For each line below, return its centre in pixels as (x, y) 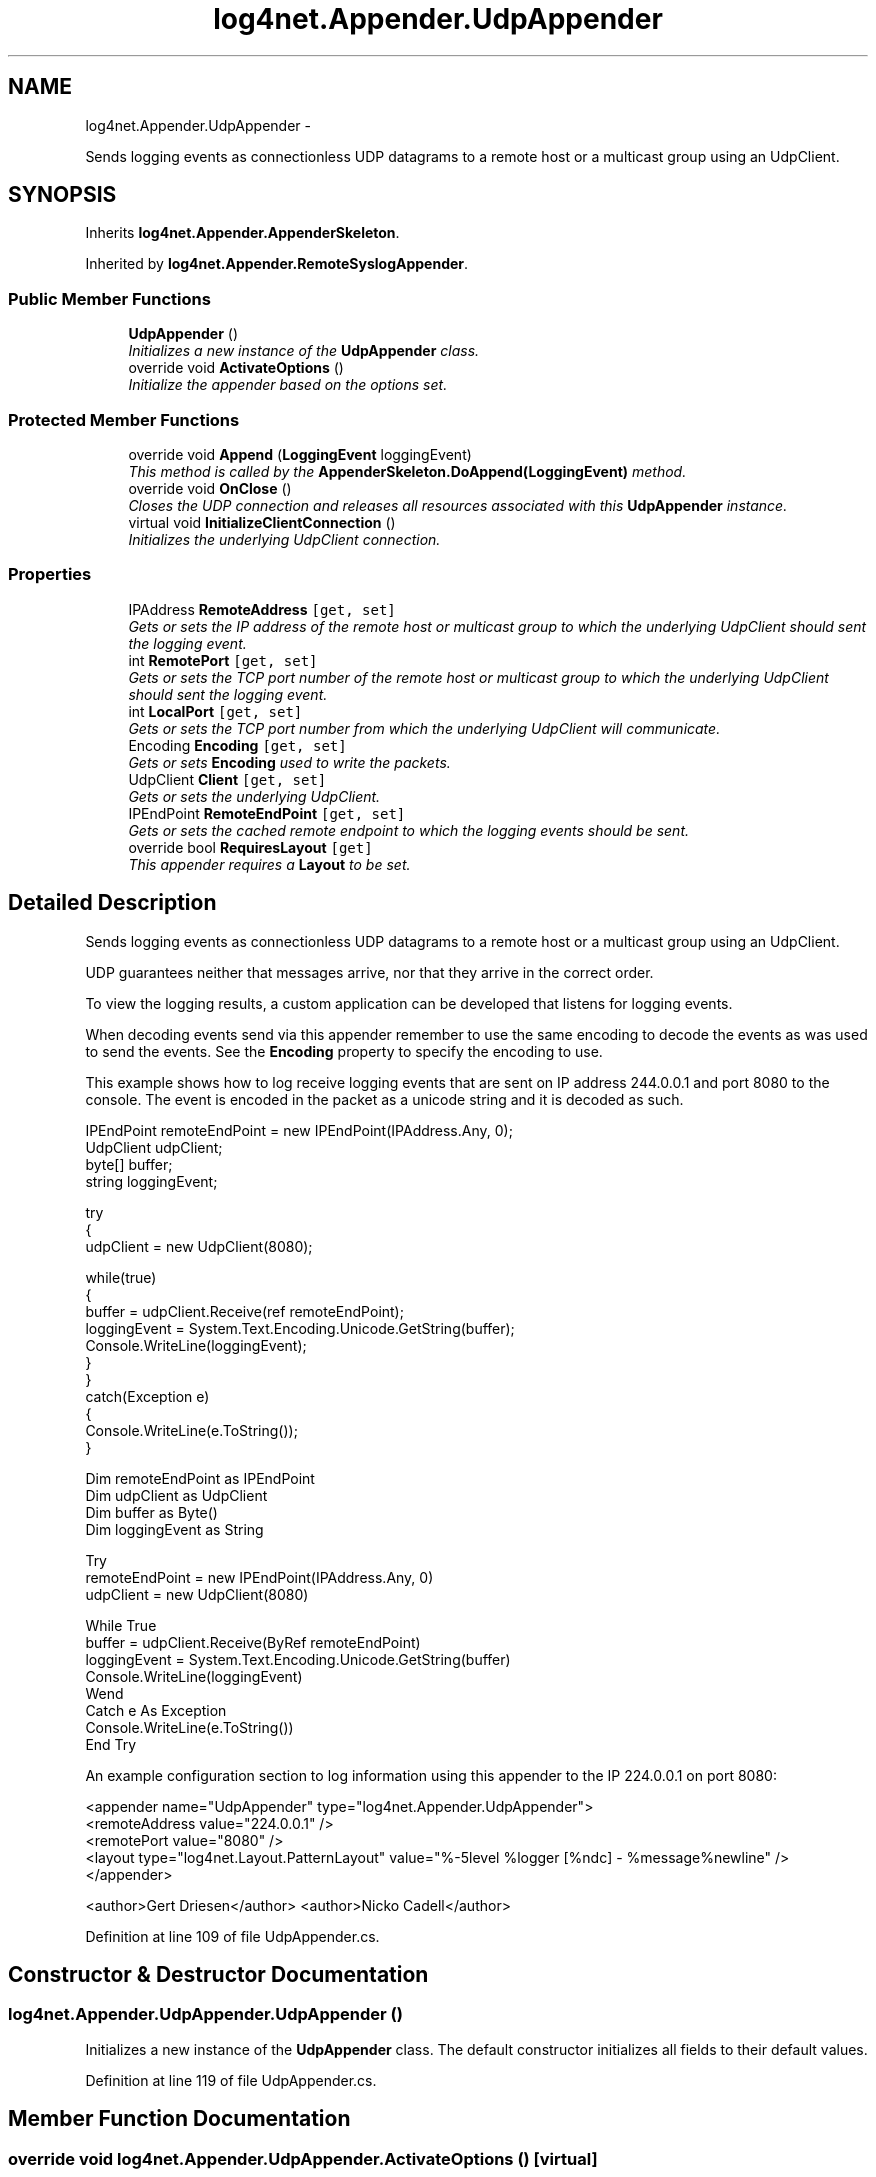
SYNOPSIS (62, 195)
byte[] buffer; (129, 1164)
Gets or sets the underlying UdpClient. (254, 796)
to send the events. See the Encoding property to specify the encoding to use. (344, 1051)
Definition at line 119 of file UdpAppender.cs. (231, 2080)
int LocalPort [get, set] (215, 711)
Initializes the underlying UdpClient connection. (284, 539)
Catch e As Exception (156, 1710)
